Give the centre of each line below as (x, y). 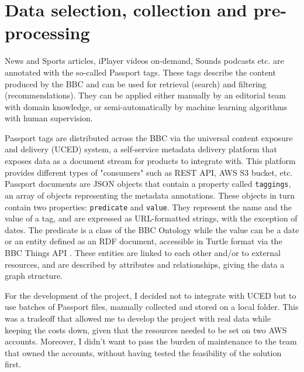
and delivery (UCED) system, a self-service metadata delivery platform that (141, 149)
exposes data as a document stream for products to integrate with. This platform (150, 161)
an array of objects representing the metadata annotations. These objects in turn (150, 195)
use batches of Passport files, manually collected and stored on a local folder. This (152, 307)
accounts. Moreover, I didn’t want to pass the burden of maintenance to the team (151, 341)
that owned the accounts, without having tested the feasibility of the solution (143, 352)
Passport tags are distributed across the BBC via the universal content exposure (149, 137)
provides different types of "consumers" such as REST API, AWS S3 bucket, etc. (149, 172)
